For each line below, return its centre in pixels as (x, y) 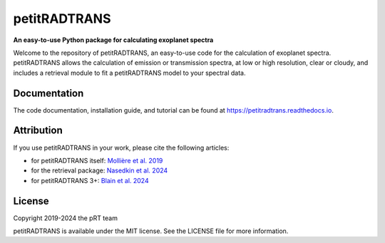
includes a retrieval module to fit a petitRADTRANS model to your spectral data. (129, 73)
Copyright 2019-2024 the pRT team (65, 218)
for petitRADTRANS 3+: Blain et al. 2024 (90, 180)
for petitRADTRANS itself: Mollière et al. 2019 (97, 160)
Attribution (38, 131)
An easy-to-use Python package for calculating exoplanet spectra (113, 40)
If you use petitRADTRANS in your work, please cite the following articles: (121, 148)
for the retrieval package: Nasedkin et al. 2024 (99, 170)
